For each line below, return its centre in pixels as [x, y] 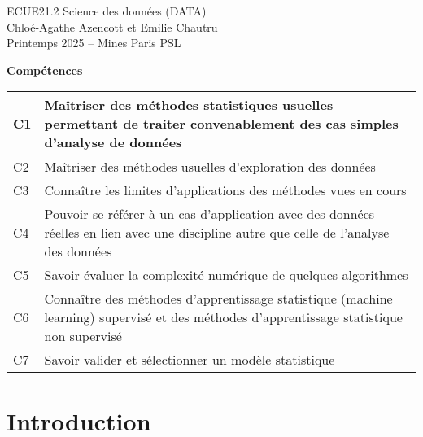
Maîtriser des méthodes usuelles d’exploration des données [210, 167]
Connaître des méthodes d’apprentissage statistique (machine [218, 299]
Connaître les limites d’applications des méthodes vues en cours [225, 190]
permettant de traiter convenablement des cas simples [221, 124]
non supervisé [83, 336]
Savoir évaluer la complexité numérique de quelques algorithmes [226, 275]
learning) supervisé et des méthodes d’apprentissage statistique [223, 317]
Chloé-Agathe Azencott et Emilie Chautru [112, 26]
